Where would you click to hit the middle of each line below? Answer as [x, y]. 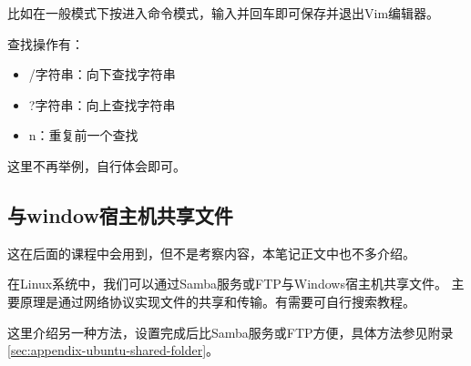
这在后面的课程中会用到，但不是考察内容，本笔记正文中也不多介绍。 [211, 253]
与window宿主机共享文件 [120, 214]
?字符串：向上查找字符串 [102, 104]
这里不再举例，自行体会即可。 [97, 165]
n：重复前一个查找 [83, 135]
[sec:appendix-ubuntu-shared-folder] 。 [113, 350]
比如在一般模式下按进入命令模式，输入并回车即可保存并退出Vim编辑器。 [224, 13]
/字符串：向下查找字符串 [102, 74]
